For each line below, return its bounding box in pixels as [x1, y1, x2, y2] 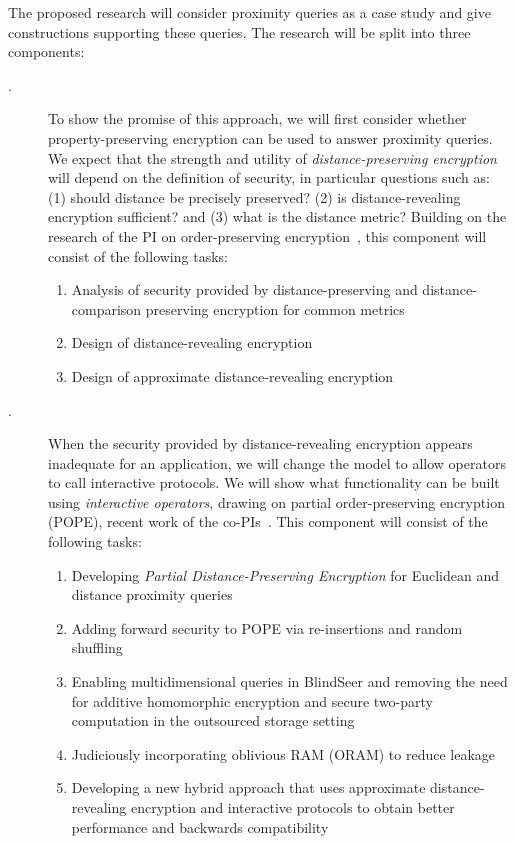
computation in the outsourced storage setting [71, 710, 355, 731]
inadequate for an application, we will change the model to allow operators [48, 452, 506, 473]
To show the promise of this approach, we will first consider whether [48, 108, 467, 129]
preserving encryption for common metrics [145, 298, 405, 319]
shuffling [71, 637, 123, 658]
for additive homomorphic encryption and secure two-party [71, 690, 433, 711]
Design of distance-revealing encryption [71, 332, 313, 353]
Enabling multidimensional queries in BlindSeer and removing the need [71, 671, 508, 692]
